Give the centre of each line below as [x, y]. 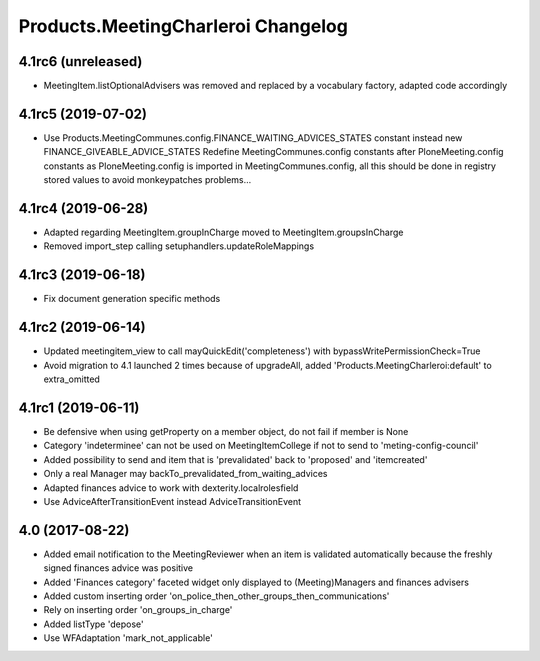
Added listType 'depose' [93, 624]
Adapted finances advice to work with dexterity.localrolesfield [171, 487]
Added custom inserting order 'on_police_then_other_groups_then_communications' [216, 596]
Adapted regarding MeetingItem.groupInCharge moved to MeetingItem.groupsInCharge [223, 232]
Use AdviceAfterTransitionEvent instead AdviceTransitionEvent [172, 501]
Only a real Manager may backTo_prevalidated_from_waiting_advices [185, 474]
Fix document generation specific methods [132, 299]
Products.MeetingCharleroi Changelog [183, 26]
